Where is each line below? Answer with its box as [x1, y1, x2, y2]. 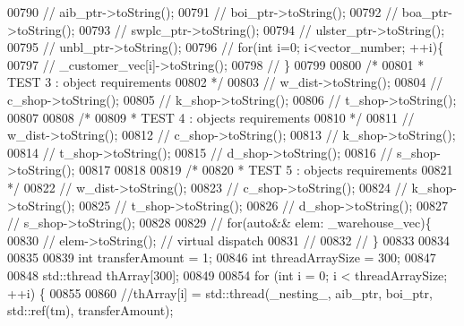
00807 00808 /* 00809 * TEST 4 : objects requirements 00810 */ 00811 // [7, 107, 415, 126]
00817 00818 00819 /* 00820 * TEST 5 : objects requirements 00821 [79, 160, 453, 179]
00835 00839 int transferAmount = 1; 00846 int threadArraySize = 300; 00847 [7, 248, 436, 267]
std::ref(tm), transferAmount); [7, 301, 174, 320]
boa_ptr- [401, 3, 452, 21]
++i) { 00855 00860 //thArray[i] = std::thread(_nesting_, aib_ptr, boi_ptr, [7, 283, 433, 302]
